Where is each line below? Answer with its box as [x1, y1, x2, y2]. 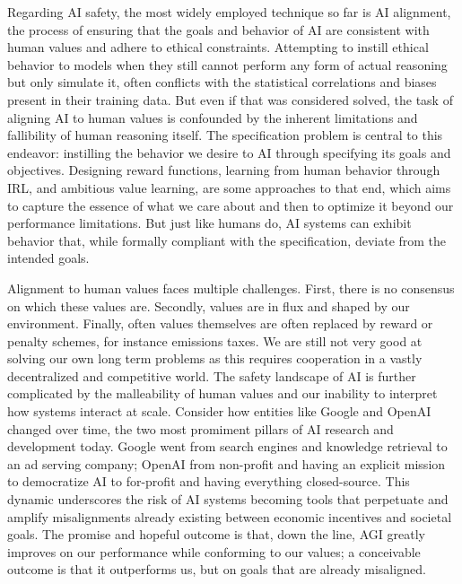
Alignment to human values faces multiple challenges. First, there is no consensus [7, 278, 455, 297]
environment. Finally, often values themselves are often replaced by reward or [7, 314, 433, 333]
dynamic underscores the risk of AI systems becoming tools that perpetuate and [7, 490, 449, 509]
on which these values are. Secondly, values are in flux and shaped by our [7, 296, 410, 315]
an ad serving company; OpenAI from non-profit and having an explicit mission [7, 454, 446, 473]
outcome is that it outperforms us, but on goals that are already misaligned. [7, 560, 426, 579]
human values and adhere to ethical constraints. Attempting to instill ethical [7, 38, 429, 57]
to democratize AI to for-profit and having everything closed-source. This [7, 472, 410, 491]
